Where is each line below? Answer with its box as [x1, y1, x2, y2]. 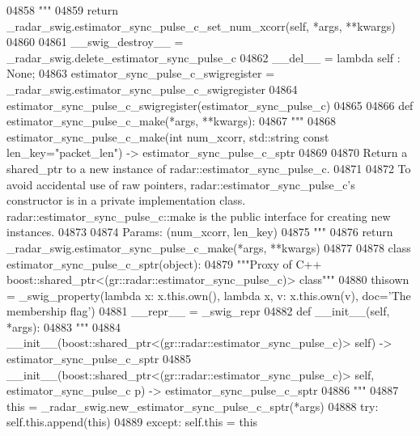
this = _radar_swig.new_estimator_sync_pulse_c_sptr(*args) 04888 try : [6, 397, 379, 414]
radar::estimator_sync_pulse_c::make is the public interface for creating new [6, 207, 391, 224]
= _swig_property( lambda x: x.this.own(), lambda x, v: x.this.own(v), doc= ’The [6, 286, 411, 303]
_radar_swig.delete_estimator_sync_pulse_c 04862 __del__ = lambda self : [6, 49, 401, 66]
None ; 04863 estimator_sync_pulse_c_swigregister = [6, 65, 275, 82]
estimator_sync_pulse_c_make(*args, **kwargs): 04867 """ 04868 [6, 112, 337, 129]
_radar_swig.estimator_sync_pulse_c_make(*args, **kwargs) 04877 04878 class [6, 239, 411, 256]
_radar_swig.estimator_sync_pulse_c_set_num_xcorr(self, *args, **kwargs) [6, 17, 396, 34]
